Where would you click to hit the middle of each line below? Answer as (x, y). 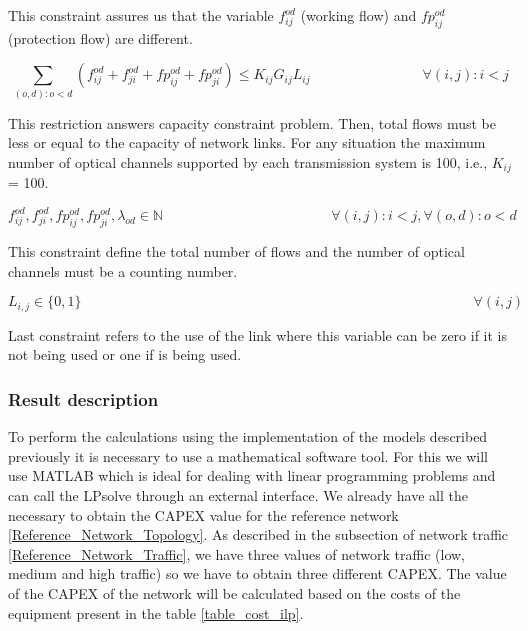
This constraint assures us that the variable (141, 15)
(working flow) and (358, 15)
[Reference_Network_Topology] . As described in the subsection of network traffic (258, 534)
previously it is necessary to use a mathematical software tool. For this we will (248, 455)
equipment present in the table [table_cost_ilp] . (156, 612)
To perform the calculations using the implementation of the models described (248, 436)
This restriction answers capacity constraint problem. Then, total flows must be (252, 122)
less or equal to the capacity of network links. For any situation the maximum (247, 142)
